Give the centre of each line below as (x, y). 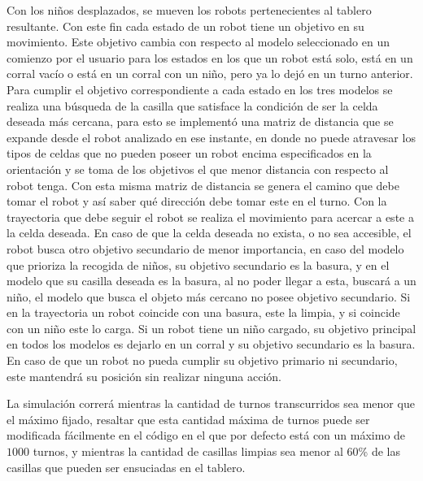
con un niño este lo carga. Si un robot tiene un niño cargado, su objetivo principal (211, 328)
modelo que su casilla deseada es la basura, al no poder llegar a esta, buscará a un (211, 281)
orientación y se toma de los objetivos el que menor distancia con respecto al (198, 169)
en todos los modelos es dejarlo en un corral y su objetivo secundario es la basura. (211, 344)
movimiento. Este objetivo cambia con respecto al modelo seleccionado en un (198, 42)
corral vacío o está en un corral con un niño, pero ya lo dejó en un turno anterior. (210, 74)
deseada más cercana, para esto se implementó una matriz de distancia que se (200, 121)
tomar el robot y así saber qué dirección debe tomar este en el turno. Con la (197, 201)
